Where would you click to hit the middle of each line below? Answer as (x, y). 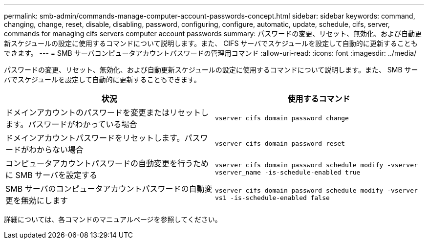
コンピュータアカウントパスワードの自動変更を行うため (107, 163)
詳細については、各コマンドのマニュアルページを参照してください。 (113, 219)
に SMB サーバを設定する (52, 175)
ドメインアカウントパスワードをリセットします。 (95, 138)
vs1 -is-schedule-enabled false (272, 198)
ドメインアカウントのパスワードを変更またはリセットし (107, 112)
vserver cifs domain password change (282, 118)
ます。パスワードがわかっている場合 (71, 124)
